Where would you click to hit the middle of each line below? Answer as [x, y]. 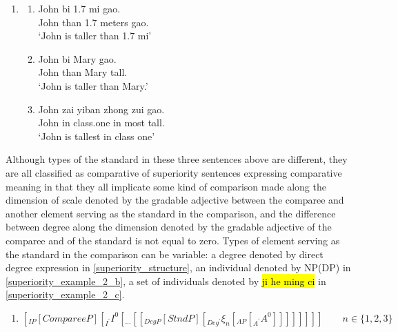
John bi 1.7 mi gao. [79, 8]
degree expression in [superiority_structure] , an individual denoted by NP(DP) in [178, 267]
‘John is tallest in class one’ [97, 136]
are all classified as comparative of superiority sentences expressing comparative [174, 172]
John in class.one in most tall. [101, 123]
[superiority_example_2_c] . [65, 294]
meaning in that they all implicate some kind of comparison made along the [166, 186]
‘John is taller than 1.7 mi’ [95, 36]
